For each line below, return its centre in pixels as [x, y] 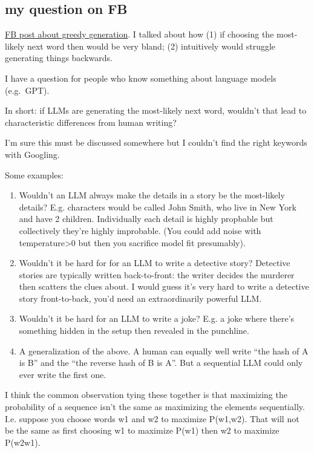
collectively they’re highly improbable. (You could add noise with [140, 230]
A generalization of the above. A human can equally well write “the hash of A [164, 350]
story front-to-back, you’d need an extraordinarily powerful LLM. [140, 298]
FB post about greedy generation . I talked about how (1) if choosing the [139, 34]
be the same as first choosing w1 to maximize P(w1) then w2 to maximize [142, 430]
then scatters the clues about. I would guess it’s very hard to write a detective [164, 286]
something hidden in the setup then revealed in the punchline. [134, 331]
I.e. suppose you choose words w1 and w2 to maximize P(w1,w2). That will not [152, 418]
